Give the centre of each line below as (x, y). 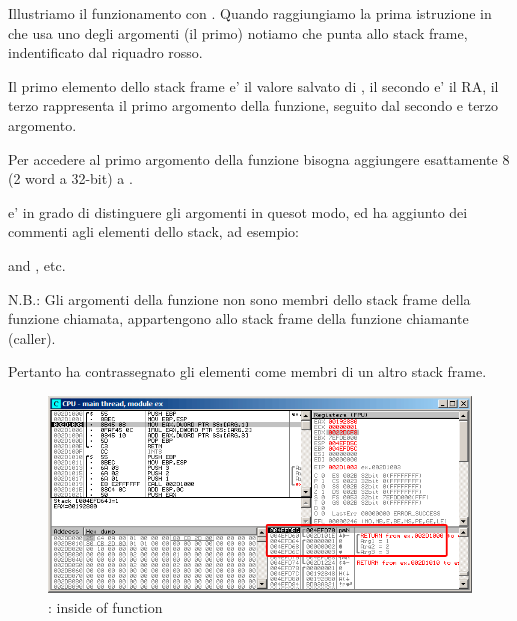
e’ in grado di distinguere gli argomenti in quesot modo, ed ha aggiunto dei (238, 211)
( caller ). (32, 337)
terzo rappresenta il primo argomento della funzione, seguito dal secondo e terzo (253, 105)
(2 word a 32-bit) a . (70, 178)
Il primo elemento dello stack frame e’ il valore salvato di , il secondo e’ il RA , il (253, 85)
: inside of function (105, 606)
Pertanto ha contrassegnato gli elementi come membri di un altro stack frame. (247, 371)
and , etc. (37, 264)
